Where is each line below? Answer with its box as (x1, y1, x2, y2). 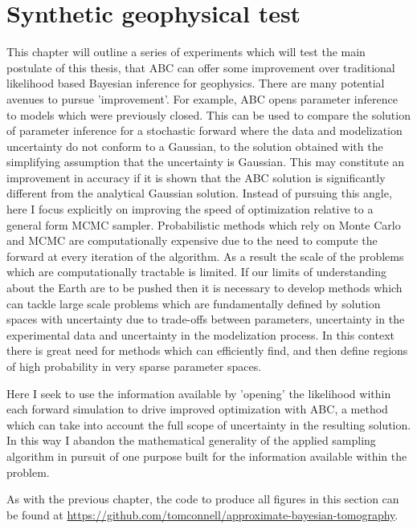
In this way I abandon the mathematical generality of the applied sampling (6, 432, 376, 449)
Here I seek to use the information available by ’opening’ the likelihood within (6, 385, 391, 401)
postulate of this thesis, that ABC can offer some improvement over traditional (6, 59, 395, 75)
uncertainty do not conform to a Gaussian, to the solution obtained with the (6, 137, 383, 154)
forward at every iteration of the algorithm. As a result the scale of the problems (6, 247, 404, 264)
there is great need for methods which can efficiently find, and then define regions (6, 342, 408, 359)
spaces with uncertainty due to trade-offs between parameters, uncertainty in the (6, 311, 405, 328)
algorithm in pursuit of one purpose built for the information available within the (6, 447, 407, 464)
